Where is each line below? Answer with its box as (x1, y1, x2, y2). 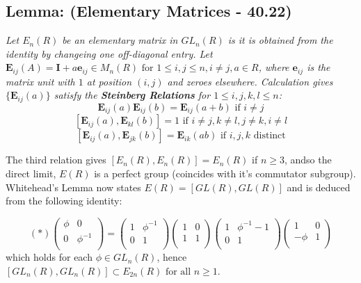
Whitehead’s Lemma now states (6, 179, 141, 194)
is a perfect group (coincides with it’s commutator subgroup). (94, 165, 356, 180)
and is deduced (287, 179, 351, 194)
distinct (253, 131, 286, 141)
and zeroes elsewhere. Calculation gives (167, 74, 333, 88)
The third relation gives (6, 152, 106, 167)
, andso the (284, 152, 332, 167)
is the (307, 60, 330, 74)
